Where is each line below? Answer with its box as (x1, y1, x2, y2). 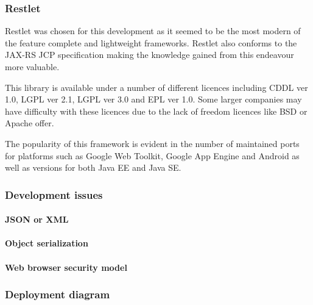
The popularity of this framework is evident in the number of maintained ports (5, 137, 300, 149)
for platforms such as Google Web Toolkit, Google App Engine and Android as (5, 149, 300, 162)
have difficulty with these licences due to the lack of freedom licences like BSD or (5, 104, 308, 117)
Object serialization (5, 237, 88, 249)
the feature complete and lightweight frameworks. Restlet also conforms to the (5, 36, 297, 49)
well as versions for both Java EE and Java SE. (5, 161, 181, 174)
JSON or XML (5, 213, 69, 226)
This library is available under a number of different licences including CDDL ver (5, 81, 308, 93)
